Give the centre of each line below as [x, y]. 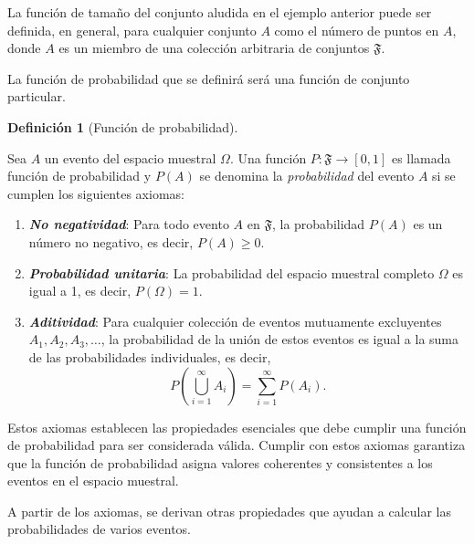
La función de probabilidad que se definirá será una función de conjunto [209, 78]
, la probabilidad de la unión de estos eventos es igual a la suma [280, 339]
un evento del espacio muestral [130, 157]
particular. [37, 96]
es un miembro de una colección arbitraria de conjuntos [214, 48]
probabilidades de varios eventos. [99, 529]
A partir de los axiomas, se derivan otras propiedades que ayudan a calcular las [230, 511]
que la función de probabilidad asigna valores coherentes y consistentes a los [220, 462]
